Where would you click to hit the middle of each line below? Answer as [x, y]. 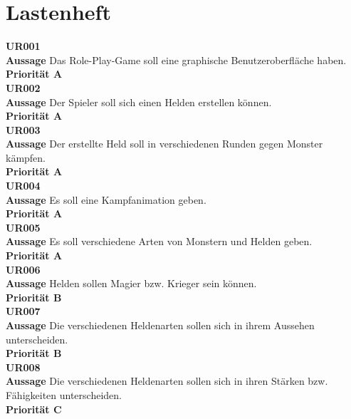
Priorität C [34, 409]
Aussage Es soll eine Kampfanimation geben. [106, 199]
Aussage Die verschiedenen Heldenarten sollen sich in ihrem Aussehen [160, 325]
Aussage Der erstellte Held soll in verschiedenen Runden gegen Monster [164, 144]
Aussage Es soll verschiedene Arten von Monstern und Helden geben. [159, 241]
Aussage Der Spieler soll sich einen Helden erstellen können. [139, 102]
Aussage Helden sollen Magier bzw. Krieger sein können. [131, 283]
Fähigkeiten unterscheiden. [64, 394]
